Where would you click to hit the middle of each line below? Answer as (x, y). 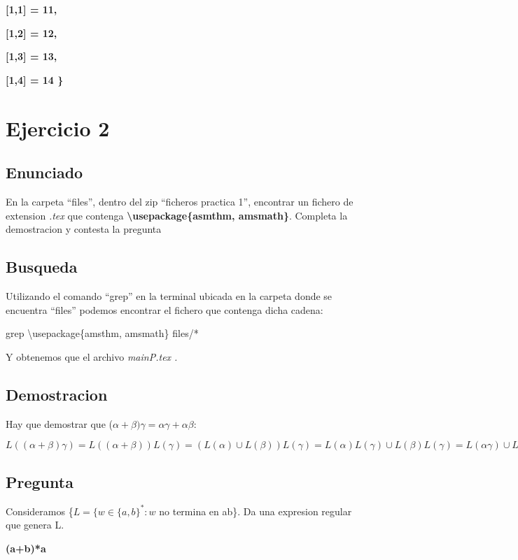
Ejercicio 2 (58, 128)
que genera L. (35, 525)
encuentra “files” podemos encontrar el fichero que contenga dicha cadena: (164, 309)
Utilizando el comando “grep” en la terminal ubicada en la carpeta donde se (169, 295)
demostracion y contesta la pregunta (84, 229)
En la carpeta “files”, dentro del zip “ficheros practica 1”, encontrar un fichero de (180, 201)
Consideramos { (40, 511)
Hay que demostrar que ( (59, 423)
